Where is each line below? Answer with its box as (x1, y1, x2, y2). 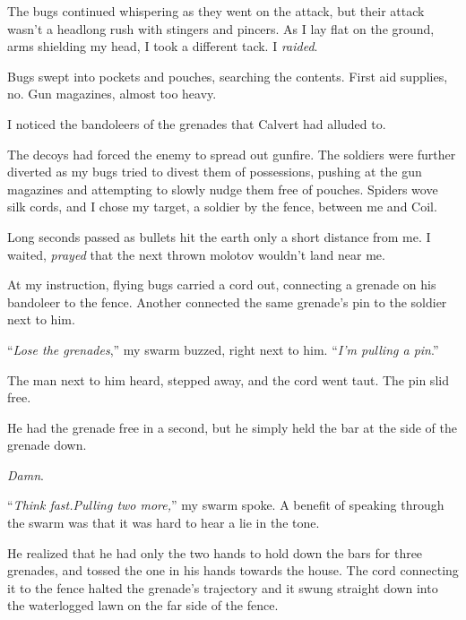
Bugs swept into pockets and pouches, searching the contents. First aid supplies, (7, 66, 448, 85)
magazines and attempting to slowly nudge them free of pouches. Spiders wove (7, 179, 438, 198)
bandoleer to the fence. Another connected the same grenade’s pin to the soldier (7, 292, 447, 311)
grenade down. (7, 435, 87, 454)
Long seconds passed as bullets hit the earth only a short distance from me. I (7, 227, 431, 245)
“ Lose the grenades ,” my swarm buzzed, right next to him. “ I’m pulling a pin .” (7, 340, 439, 358)
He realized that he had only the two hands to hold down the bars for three (7, 543, 423, 562)
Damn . (7, 465, 44, 484)
